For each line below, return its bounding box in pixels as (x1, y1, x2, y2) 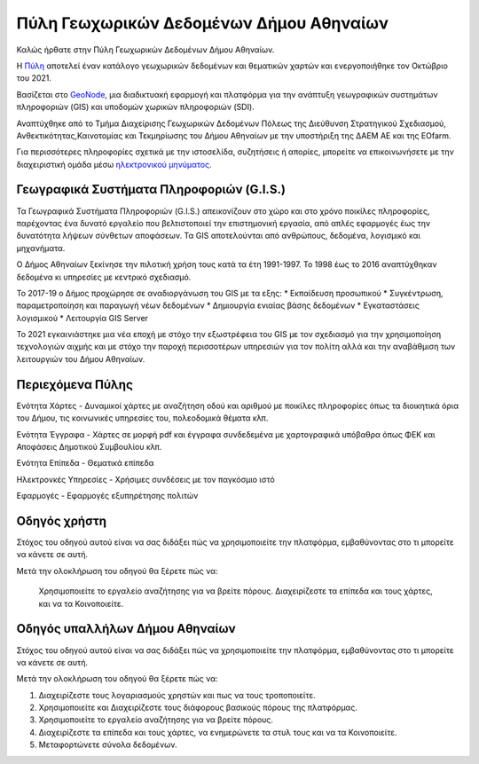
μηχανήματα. (16, 242, 66, 253)
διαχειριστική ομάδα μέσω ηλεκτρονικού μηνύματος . (16, 159, 212, 169)
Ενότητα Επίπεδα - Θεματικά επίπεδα (16, 458, 154, 469)
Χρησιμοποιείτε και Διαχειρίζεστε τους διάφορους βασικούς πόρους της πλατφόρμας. (38, 702, 358, 713)
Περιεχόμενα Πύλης (16, 377, 133, 392)
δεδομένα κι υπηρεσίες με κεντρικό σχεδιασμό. (16, 272, 192, 282)
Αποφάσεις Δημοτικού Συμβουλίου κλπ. (16, 441, 162, 452)
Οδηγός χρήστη (16, 513, 106, 528)
